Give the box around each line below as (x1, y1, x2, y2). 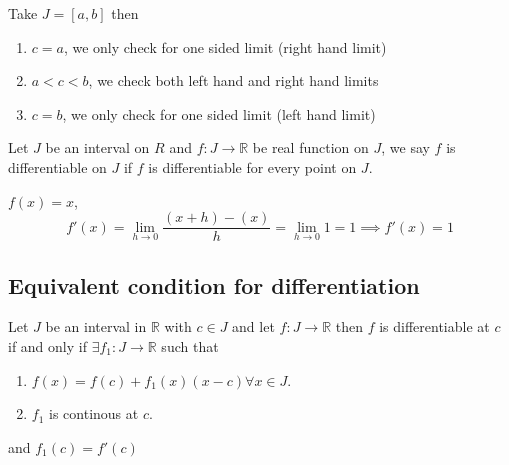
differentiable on (8, 156, 107, 177)
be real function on (252, 137, 369, 158)
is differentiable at (379, 316, 490, 337)
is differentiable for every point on (148, 156, 357, 177)
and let (232, 316, 275, 337)
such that (161, 336, 219, 357)
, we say (381, 137, 430, 158)
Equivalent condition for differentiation (8, 269, 420, 300)
